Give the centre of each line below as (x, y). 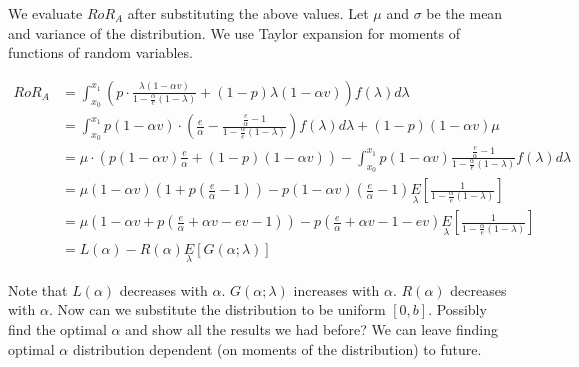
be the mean (464, 13)
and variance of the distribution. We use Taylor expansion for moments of (234, 32)
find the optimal (57, 328)
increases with (336, 289)
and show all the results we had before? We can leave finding (311, 328)
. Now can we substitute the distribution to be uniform (217, 309)
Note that (38, 289)
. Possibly (457, 309)
